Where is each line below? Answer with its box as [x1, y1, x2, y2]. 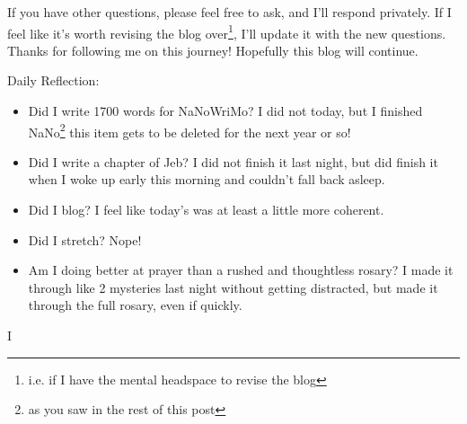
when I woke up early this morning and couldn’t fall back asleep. [28, 170, 385, 189]
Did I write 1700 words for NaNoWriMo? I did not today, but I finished [28, 102, 423, 120]
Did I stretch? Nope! [28, 230, 142, 249]
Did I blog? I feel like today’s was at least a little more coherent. [28, 200, 384, 219]
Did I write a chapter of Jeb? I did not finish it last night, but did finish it [28, 152, 438, 171]
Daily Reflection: [7, 71, 100, 90]
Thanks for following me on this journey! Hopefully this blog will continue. [7, 40, 419, 59]
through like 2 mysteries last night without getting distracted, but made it [28, 278, 438, 296]
